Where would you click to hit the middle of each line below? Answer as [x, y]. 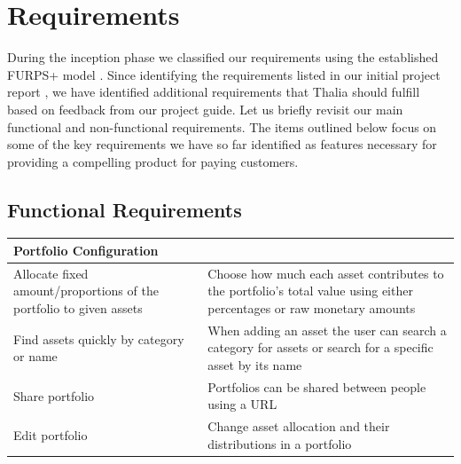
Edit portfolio [51, 435]
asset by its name [255, 365]
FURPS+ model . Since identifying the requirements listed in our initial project [224, 74]
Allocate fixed [51, 273]
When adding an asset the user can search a [327, 330]
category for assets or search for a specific [320, 347]
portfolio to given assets [78, 308]
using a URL [242, 404]
